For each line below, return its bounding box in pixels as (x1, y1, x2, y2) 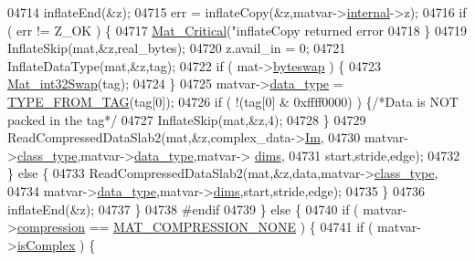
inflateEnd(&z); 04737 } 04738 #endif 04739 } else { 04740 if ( (7, 199, 359, 218)
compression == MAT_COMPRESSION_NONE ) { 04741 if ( (16, 217, 374, 236)
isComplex (16, 235, 76, 254)
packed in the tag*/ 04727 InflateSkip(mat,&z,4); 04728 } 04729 (7, 110, 366, 129)
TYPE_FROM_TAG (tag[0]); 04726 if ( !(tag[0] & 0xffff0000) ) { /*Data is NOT (7, 91, 459, 110)
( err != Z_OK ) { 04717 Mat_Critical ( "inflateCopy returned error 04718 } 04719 (7, 20, 467, 39)
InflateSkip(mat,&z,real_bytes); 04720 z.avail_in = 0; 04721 (7, 38, 346, 57)
